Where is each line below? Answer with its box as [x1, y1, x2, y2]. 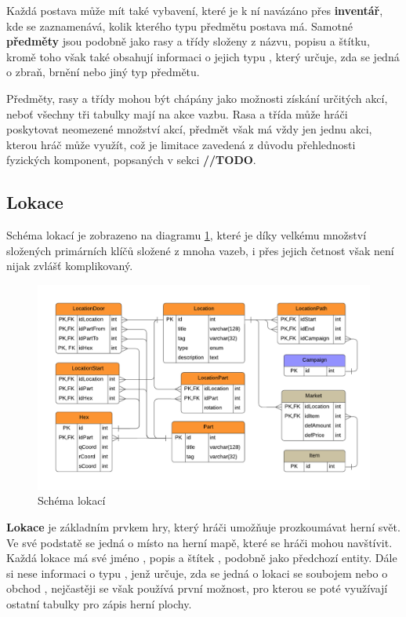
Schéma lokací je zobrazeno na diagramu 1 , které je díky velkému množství [6, 227, 367, 243]
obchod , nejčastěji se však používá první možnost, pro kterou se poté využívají [6, 580, 388, 597]
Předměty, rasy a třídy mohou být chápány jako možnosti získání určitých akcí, [6, 89, 388, 106]
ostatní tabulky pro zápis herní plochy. [6, 595, 192, 612]
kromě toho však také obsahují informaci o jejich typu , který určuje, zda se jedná [6, 48, 400, 64]
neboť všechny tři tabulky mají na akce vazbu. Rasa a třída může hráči [6, 105, 348, 122]
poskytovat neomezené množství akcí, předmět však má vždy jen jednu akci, [6, 121, 372, 137]
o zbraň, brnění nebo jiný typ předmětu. [6, 64, 200, 80]
